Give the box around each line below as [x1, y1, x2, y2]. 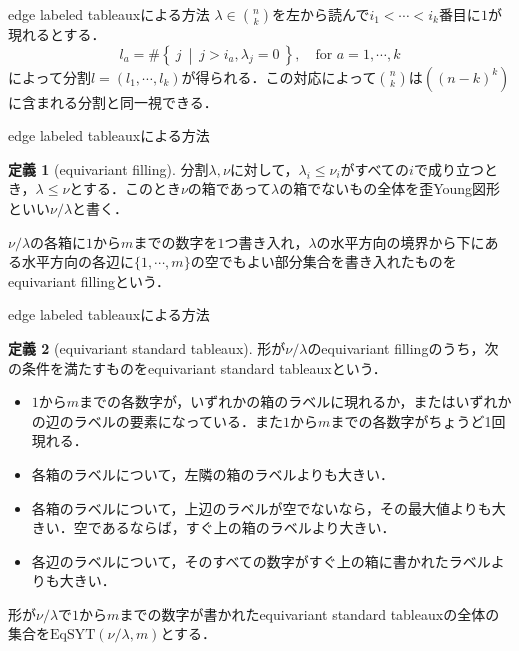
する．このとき [82, 178, 181, 199]
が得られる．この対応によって [181, 66, 377, 87]
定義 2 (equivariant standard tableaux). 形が [8, 337, 286, 358]
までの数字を [133, 231, 218, 252]
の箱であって [187, 178, 272, 199]
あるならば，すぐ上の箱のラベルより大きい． [101, 517, 396, 538]
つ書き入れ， [224, 231, 309, 252]
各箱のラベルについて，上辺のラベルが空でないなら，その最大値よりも [31, 497, 492, 518]
